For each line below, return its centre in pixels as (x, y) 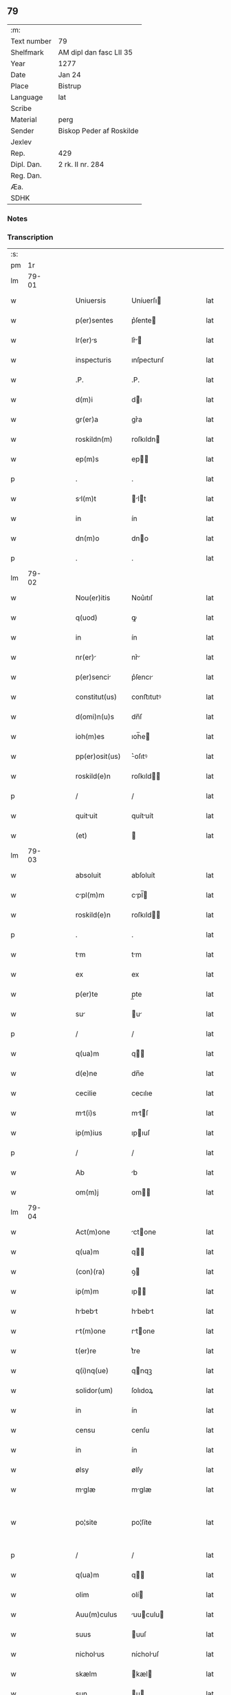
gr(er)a (87, 420)
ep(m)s (87, 459)
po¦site (86, 1523)
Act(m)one (93, 1232)
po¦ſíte (142, 1523)
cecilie (86, 1093)
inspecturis (93, 360)
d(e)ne (86, 1073)
